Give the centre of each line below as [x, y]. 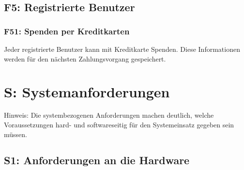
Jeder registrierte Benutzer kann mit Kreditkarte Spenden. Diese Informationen [122, 49]
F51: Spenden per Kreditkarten [67, 31]
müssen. [15, 134]
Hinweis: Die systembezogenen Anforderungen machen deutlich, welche [109, 115]
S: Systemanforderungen [87, 92]
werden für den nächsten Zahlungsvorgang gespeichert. [85, 58]
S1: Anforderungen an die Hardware [97, 160]
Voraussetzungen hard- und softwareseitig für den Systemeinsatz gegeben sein [119, 124]
